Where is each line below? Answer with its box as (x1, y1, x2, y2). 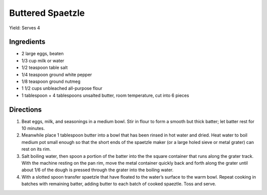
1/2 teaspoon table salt (21, 65, 68, 70)
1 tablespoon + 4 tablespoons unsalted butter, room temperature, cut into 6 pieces (21, 92, 189, 98)
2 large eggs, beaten (21, 51, 64, 57)
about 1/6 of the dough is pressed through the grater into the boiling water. (21, 167, 174, 173)
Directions (9, 105, 42, 114)
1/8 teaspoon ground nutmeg (21, 78, 81, 84)
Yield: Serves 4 (9, 25, 41, 31)
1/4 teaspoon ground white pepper (21, 71, 92, 77)
